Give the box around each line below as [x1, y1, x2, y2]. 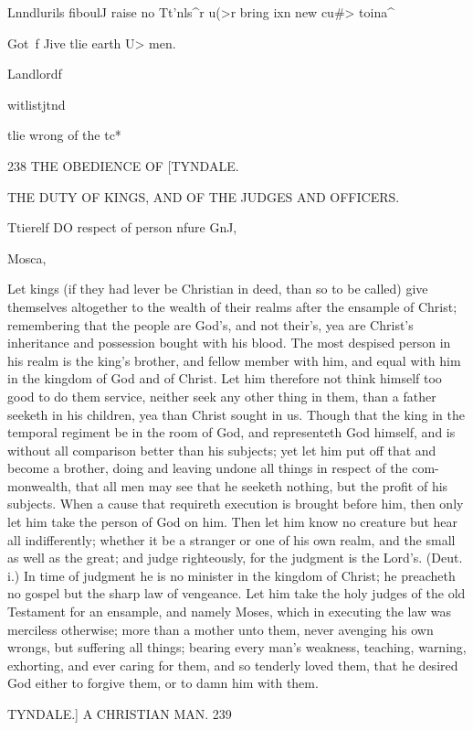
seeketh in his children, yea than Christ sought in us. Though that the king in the [7, 404, 465, 424]
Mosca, [7, 248, 47, 267]
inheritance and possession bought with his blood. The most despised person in [7, 333, 451, 352]
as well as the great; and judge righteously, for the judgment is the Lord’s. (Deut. [7, 548, 463, 567]
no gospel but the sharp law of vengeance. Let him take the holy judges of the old [7, 584, 466, 603]
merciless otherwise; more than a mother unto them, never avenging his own [7, 619, 434, 639]
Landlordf [7, 64, 62, 83]
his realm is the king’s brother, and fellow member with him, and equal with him [7, 350, 461, 370]
